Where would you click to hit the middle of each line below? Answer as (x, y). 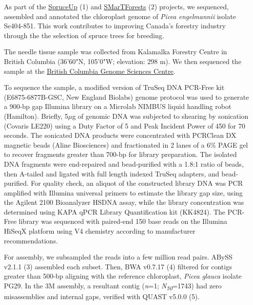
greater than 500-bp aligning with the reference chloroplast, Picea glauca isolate (123, 276)
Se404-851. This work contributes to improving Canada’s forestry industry (115, 26)
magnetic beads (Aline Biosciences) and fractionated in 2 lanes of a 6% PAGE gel (126, 144)
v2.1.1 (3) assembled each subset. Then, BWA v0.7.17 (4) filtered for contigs (118, 266)
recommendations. (31, 240)
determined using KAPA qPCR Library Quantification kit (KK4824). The (115, 211)
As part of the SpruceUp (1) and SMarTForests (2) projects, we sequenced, (117, 6)
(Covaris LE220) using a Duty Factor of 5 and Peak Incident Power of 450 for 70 (125, 125)
